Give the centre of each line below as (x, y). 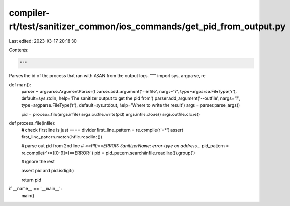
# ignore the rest (38, 162)
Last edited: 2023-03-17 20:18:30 (43, 41)
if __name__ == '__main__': (36, 189)
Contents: (19, 50)
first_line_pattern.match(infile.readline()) (62, 137)
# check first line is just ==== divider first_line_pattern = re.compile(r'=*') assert (102, 130)
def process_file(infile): (32, 123)
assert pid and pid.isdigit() (48, 171)
